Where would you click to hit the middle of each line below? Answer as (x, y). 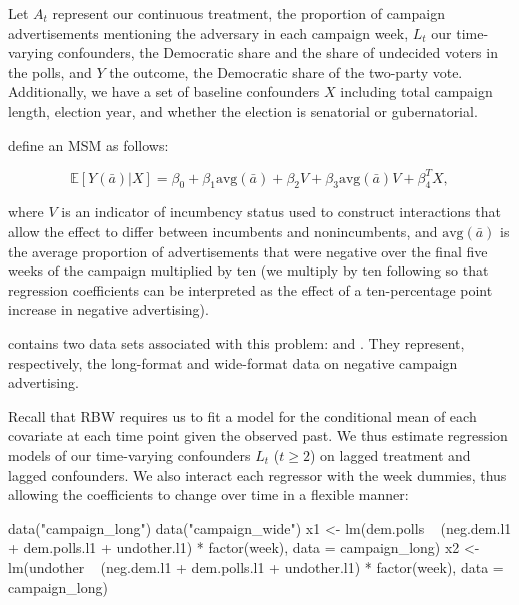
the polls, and (50, 71)
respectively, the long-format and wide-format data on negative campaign (233, 362)
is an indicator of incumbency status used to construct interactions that (281, 211)
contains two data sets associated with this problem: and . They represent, (236, 343)
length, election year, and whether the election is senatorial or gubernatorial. (243, 110)
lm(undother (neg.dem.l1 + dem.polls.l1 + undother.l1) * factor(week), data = (256, 566)
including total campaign (416, 91)
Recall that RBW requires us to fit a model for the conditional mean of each (242, 415)
